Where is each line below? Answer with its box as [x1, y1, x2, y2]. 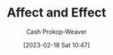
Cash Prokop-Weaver [25, 27, 88, 36]
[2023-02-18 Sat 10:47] [23, 41, 90, 49]
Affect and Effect [6, 5, 107, 21]
